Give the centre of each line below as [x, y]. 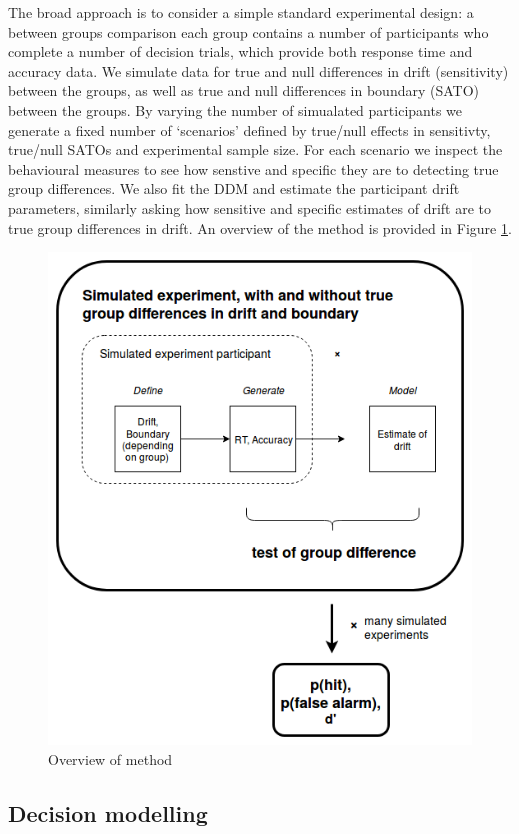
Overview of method [110, 758]
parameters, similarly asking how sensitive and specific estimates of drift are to [249, 207]
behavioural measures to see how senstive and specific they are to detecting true [253, 168]
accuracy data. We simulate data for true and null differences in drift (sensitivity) [258, 70]
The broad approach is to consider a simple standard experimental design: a [241, 12]
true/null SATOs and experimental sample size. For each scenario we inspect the [255, 149]
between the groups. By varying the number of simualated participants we [235, 109]
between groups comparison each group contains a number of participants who [248, 31]
